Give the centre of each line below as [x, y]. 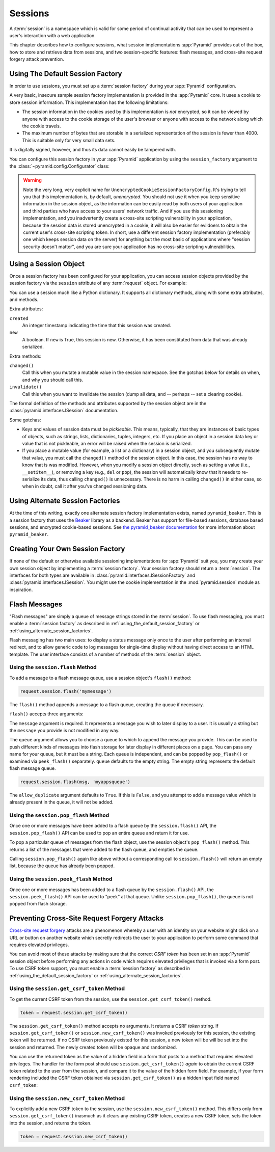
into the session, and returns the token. [50, 1123]
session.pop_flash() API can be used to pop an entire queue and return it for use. [99, 833]
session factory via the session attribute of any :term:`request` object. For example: [98, 283]
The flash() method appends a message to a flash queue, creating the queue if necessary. [107, 704]
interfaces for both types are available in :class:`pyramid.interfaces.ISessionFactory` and [102, 575]
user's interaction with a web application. [53, 35]
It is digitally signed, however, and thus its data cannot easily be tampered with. [93, 150]
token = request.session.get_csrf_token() [74, 1012]
